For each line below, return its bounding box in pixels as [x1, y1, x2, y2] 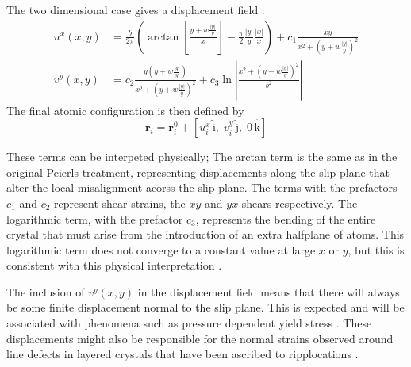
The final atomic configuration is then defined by [6, 101, 244, 118]
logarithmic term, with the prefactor [6, 210, 183, 227]
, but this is [348, 241, 405, 258]
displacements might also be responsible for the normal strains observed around [6, 330, 394, 346]
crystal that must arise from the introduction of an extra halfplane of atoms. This [6, 226, 405, 243]
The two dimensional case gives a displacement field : [6, 2, 265, 17]
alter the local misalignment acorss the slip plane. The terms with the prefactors [6, 179, 398, 196]
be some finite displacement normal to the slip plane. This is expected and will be [6, 299, 405, 315]
